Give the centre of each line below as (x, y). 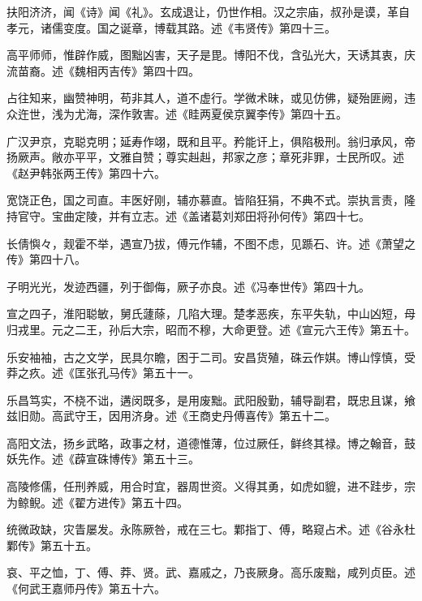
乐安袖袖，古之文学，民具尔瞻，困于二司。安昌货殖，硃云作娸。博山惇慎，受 (211, 356)
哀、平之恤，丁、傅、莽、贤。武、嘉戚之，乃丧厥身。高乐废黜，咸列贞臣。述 (211, 572)
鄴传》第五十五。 (52, 545)
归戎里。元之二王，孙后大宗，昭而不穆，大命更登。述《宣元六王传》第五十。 (211, 329)
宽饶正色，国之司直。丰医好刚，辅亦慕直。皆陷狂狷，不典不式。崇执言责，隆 (211, 200)
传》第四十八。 (46, 259)
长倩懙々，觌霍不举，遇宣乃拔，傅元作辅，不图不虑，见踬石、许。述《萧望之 (211, 243)
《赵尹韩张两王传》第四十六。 (86, 172)
